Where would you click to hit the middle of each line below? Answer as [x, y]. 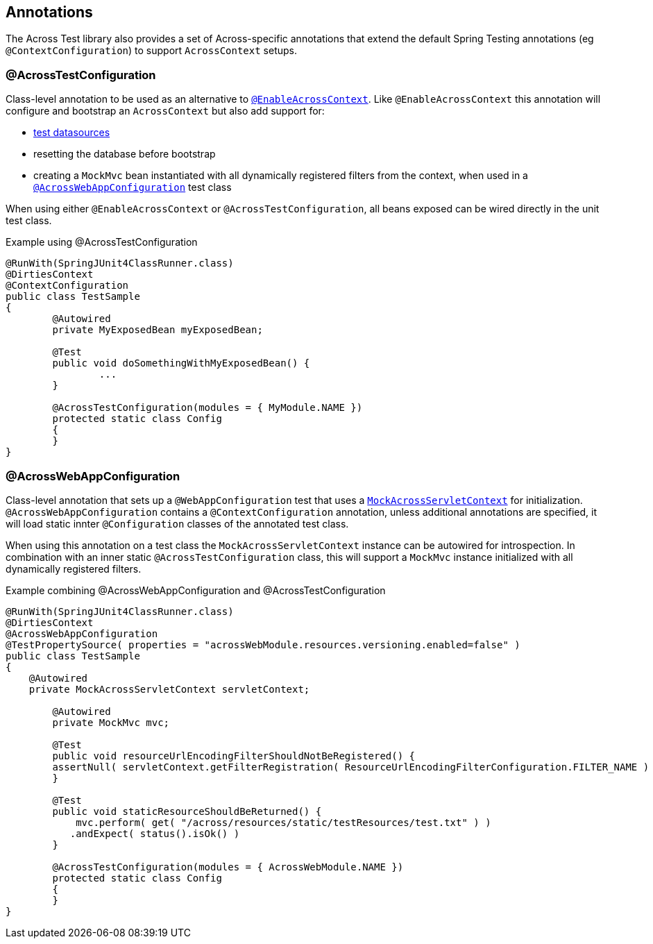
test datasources [72, 133]
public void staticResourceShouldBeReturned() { [187, 811]
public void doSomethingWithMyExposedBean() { [181, 363]
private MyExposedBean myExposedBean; [158, 330]
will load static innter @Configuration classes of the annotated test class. [177, 523]
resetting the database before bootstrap [125, 154]
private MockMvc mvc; [111, 722]
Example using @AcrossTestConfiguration [102, 242]
